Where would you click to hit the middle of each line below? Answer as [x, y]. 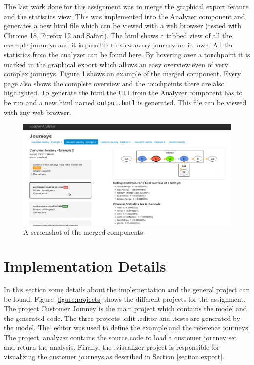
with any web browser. [38, 112]
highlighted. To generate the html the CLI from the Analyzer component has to [123, 93]
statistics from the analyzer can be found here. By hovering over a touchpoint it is [127, 54]
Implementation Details [85, 266]
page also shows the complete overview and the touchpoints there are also [114, 83]
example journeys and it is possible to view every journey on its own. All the [119, 45]
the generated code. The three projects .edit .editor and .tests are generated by [122, 318]
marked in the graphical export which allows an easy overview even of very [116, 64]
